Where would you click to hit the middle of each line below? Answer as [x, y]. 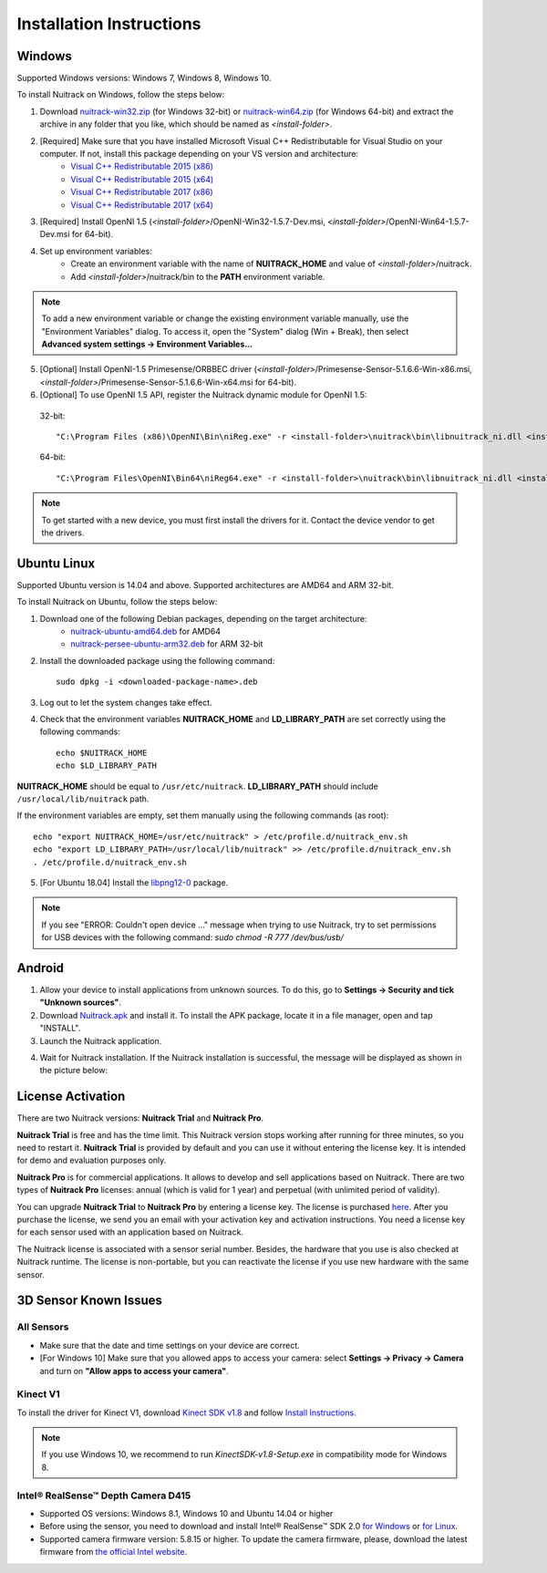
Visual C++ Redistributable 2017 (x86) [142, 192]
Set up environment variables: [96, 251]
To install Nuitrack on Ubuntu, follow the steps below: [117, 602]
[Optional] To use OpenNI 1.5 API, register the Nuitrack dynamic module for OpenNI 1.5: [203, 395]
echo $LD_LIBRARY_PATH [107, 766]
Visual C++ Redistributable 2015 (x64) [142, 179]
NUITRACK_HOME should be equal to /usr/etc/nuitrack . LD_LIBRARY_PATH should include [197, 786]
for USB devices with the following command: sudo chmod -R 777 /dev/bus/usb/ [192, 937]
